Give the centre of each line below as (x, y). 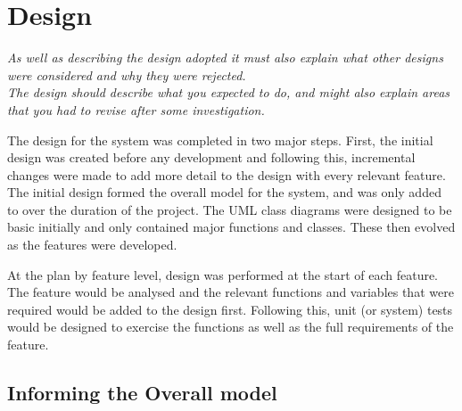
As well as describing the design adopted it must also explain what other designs (225, 58)
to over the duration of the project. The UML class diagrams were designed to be (230, 209)
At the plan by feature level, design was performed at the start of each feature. (223, 274)
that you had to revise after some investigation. (136, 109)
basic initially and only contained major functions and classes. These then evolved (231, 227)
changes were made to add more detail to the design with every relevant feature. (227, 174)
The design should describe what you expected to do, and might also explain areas (229, 92)
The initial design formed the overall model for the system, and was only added (224, 192)
